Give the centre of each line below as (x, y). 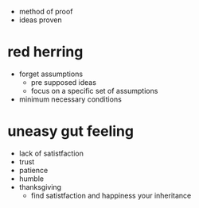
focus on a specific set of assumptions (94, 91)
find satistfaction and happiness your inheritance (111, 195)
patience (33, 170)
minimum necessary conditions (70, 99)
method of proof (46, 12)
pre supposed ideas (64, 82)
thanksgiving (40, 187)
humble (31, 179)
